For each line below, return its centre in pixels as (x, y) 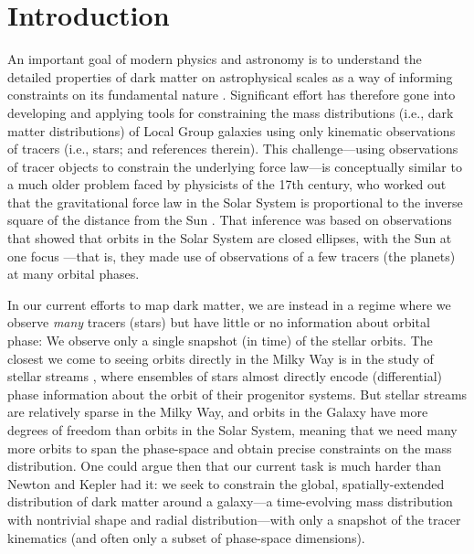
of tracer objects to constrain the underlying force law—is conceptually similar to (235, 166)
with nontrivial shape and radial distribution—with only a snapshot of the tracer (234, 519)
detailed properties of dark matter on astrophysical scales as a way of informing (230, 76)
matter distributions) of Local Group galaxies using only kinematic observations (232, 130)
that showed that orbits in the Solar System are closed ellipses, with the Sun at (230, 238)
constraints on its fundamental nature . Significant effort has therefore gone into (232, 95)
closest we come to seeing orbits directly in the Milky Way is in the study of (221, 358)
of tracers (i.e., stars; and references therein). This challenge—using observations (233, 149)
